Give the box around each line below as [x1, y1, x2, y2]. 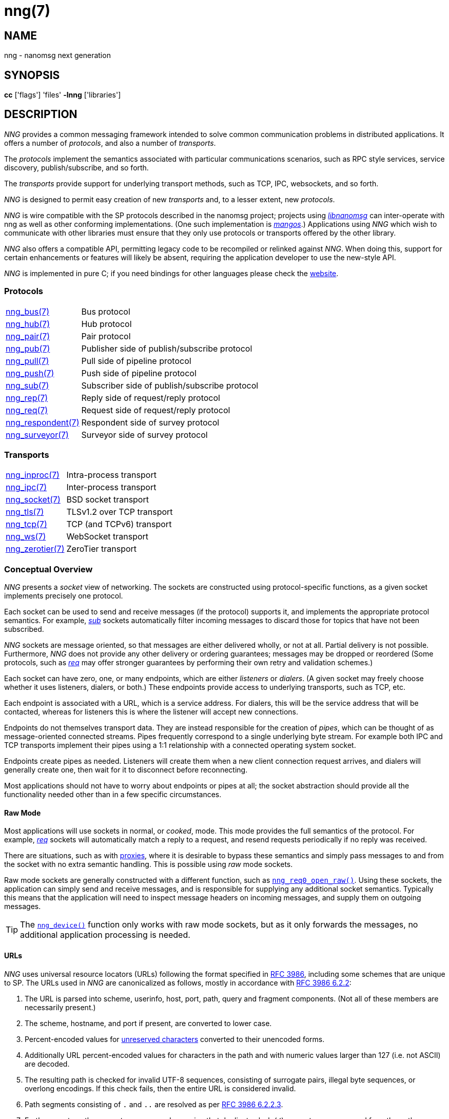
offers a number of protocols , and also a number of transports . [4, 138, 216, 147]
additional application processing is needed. [20, 930, 190, 940]
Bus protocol [81, 306, 130, 317]
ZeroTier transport [66, 544, 137, 554]
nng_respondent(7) [6, 417, 80, 428]
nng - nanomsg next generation [4, 51, 111, 60]
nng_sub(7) [6, 380, 49, 391]
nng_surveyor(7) [6, 429, 69, 440]
